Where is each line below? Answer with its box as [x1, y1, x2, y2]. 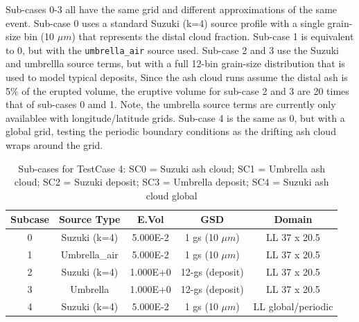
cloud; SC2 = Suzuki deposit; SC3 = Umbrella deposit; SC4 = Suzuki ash [14, 175, 329, 189]
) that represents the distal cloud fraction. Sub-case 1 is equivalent [71, 29, 354, 44]
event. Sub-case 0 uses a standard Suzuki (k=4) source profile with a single [6, 15, 324, 30]
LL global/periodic [253, 298, 333, 313]
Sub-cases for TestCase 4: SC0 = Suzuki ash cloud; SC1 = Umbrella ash [18, 161, 326, 175]
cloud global [146, 188, 198, 202]
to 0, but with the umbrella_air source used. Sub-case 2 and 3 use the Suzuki [6, 42, 339, 57]
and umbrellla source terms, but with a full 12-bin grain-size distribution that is [6, 56, 345, 71]
